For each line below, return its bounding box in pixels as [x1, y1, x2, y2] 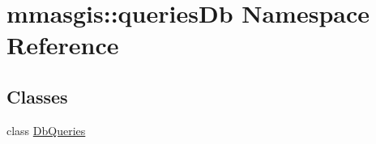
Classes [6, 83, 68, 108]
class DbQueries [6, 121, 86, 138]
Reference [6, 28, 119, 61]
